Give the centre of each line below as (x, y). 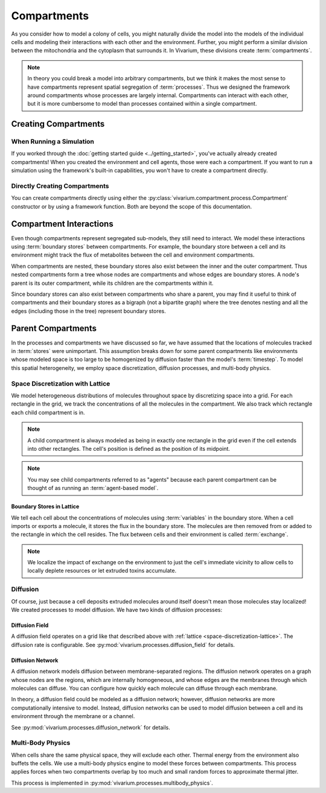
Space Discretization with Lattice (61, 383)
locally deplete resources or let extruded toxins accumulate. (102, 571)
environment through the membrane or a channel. (73, 716)
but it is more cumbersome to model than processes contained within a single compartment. (142, 104)
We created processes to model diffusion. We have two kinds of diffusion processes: (117, 610)
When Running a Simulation (53, 142)
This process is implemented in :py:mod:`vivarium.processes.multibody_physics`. (112, 783)
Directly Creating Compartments (60, 186)
